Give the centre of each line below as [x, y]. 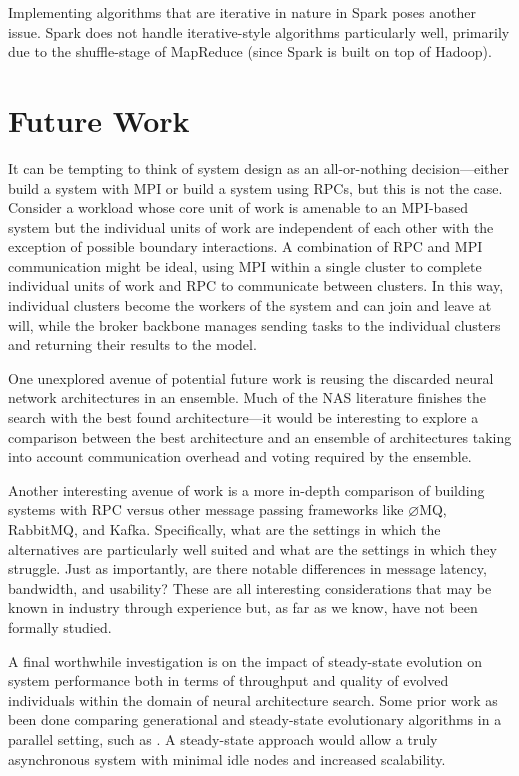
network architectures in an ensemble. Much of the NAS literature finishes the [247, 397]
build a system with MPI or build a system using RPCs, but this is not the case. [255, 187]
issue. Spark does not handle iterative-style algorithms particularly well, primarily [259, 31]
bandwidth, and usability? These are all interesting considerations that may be [250, 587]
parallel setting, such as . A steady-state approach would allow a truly [223, 738]
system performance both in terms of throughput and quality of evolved [228, 680]
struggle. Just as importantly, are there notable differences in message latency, [247, 568]
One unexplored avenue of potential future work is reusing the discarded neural [251, 377]
